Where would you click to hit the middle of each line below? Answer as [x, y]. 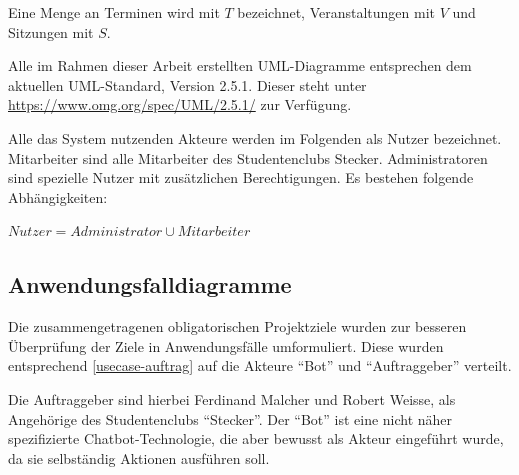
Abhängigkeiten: [58, 196]
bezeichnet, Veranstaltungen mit [336, 12]
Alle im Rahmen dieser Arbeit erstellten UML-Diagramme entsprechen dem [240, 65]
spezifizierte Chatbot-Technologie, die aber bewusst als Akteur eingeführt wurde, [256, 438]
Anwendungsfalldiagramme [150, 284]
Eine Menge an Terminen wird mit [114, 12]
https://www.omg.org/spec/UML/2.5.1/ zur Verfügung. [180, 104]
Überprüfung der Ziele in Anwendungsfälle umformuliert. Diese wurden [226, 345]
